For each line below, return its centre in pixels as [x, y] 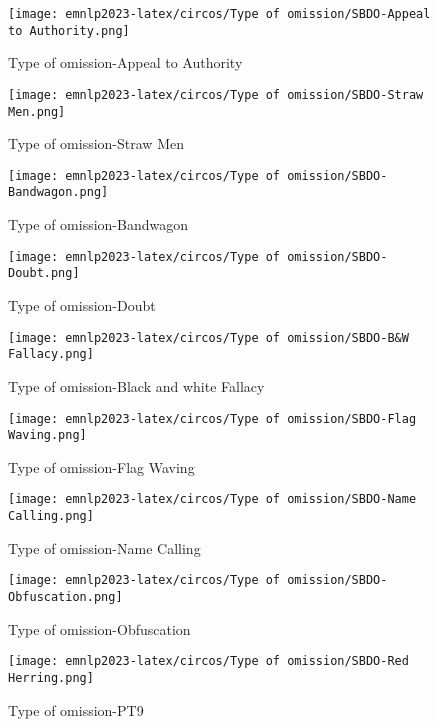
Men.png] [37, 111]
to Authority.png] [69, 30]
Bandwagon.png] [58, 192]
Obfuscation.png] [65, 597]
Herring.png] [51, 677]
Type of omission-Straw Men [96, 143]
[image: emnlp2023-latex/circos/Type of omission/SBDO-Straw [216, 94]
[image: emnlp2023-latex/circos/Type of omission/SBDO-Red [208, 661]
